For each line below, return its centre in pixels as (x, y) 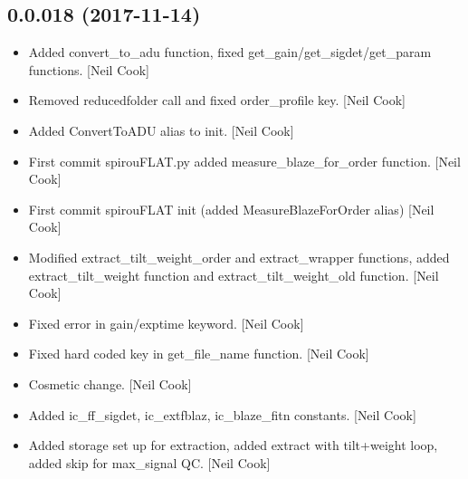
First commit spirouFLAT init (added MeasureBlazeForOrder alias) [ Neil (231, 209)
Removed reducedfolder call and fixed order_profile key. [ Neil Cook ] (217, 100)
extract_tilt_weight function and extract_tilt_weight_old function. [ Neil (234, 275)
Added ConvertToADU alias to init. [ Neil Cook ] (161, 130)
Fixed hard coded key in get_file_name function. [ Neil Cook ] (199, 354)
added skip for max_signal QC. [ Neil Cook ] (149, 462)
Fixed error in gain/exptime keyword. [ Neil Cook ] (166, 323)
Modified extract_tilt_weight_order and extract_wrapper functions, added (239, 257)
